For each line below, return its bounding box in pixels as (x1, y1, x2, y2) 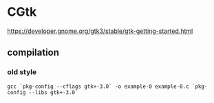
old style (7, 67, 37, 77)
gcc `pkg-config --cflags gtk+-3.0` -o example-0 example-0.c (7, 83, 189, 90)
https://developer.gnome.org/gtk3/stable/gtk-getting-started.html (7, 27, 193, 35)
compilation (7, 47, 60, 58)
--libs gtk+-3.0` (28, 89, 78, 96)
